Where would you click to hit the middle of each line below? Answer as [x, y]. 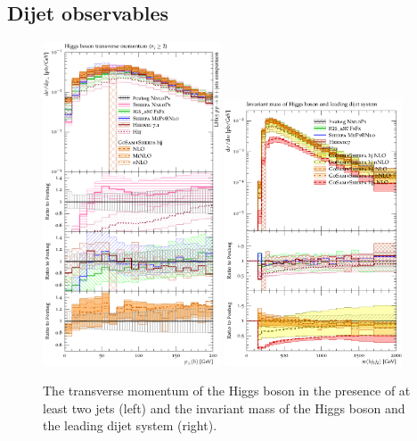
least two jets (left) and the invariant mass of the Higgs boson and [224, 408]
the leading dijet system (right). [130, 425]
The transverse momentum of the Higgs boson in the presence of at [227, 391]
